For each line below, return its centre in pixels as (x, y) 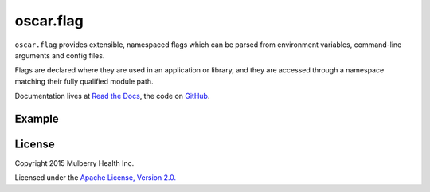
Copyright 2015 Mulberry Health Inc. (74, 163)
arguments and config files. (60, 55)
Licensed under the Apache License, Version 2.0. (96, 178)
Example (37, 118)
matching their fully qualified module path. (84, 81)
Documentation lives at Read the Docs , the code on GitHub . (112, 96)
